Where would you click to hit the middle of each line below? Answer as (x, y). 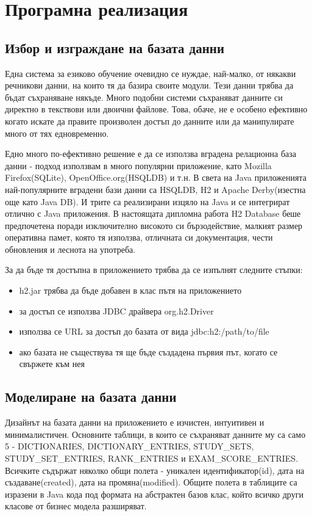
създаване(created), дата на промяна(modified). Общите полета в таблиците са (151, 482)
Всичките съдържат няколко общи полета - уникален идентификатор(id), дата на (155, 470)
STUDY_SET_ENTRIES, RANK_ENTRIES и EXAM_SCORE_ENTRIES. (152, 458)
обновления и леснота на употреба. (70, 249)
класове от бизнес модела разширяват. (76, 506)
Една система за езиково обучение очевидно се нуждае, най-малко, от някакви (151, 73)
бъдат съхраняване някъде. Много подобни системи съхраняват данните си (144, 97)
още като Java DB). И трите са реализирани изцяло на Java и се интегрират (147, 201)
